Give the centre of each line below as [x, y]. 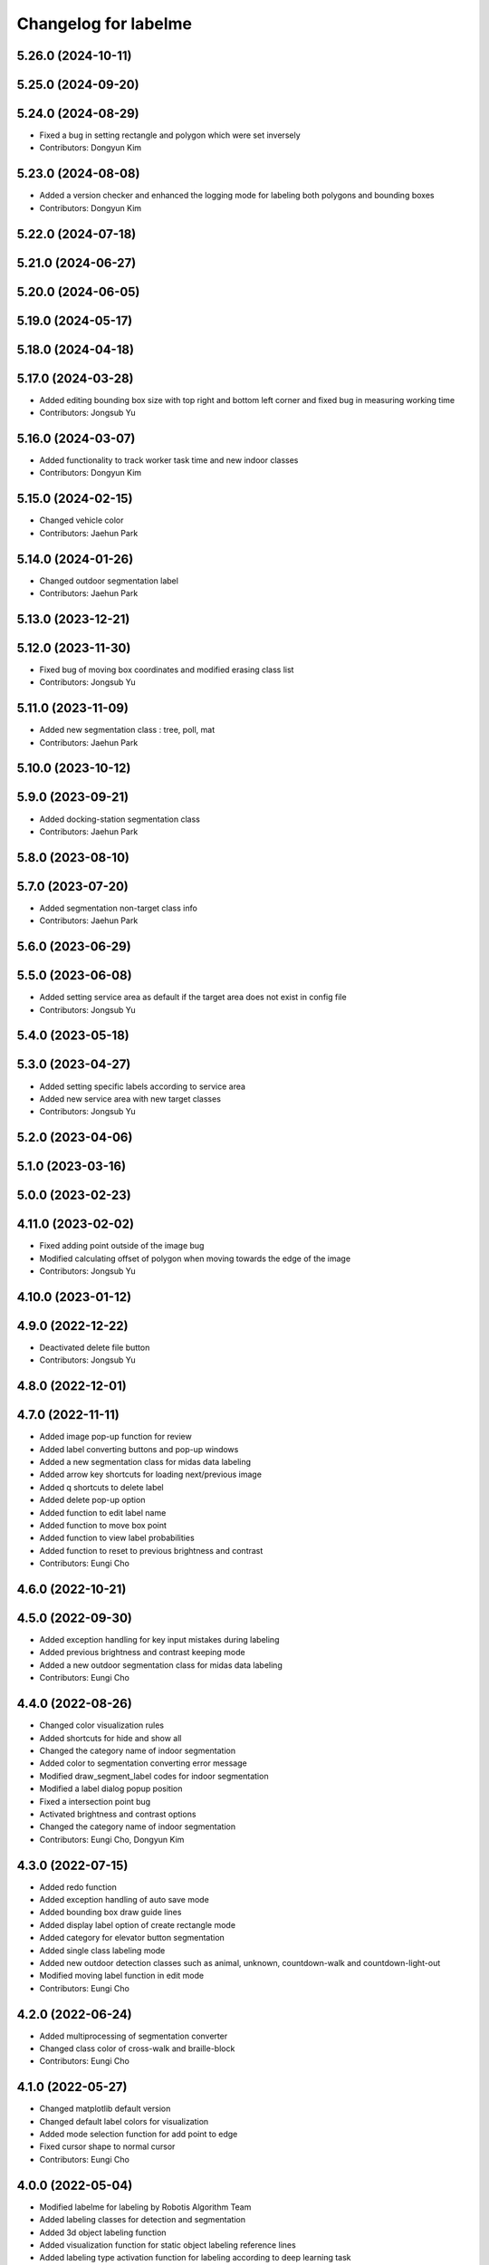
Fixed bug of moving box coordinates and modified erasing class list [167, 670]
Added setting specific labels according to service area [143, 1086]
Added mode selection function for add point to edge [139, 2135]
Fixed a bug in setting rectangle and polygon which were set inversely [170, 135]
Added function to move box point [103, 1525]
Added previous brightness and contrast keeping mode [142, 1653]
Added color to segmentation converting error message [144, 1763]
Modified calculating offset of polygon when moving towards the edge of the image [195, 1258]
